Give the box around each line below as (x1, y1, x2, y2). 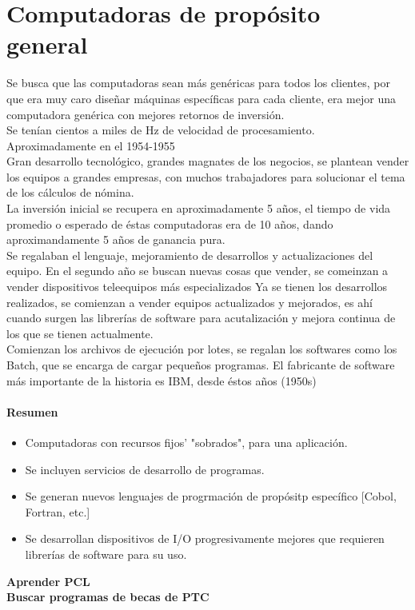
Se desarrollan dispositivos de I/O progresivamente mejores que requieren (25, 530, 385, 547)
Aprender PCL (6, 572, 90, 589)
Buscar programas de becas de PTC (6, 588, 209, 605)
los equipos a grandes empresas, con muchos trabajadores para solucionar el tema (6, 168, 405, 185)
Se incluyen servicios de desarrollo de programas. (25, 460, 265, 477)
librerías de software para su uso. (25, 545, 187, 562)
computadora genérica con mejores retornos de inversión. (6, 106, 285, 122)
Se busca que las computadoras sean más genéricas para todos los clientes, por (6, 74, 390, 91)
